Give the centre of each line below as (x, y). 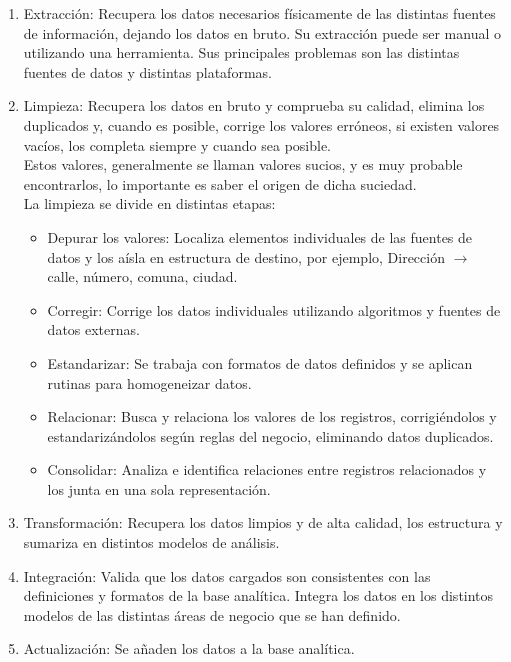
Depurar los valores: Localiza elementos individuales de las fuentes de (260, 236)
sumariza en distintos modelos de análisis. (151, 542)
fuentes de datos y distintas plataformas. (147, 71)
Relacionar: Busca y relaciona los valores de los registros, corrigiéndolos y (272, 416)
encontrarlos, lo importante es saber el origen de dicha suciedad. (220, 183)
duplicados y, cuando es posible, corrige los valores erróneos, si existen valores (261, 124)
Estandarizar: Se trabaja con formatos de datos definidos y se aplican (260, 362)
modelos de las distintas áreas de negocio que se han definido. (212, 614)
